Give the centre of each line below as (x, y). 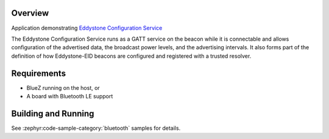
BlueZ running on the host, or (63, 87)
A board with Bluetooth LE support (70, 96)
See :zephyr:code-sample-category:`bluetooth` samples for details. (96, 128)
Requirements (39, 73)
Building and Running (53, 113)
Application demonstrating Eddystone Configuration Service (87, 28)
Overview (30, 13)
